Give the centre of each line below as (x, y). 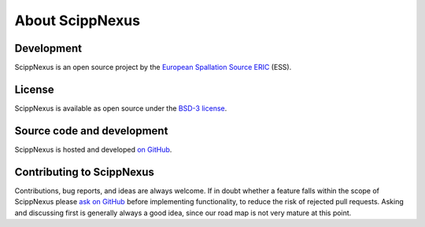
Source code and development (91, 131)
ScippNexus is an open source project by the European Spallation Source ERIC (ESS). (153, 68)
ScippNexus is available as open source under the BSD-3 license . (121, 108)
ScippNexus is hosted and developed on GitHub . (93, 149)
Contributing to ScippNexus (85, 172)
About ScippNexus (78, 20)
